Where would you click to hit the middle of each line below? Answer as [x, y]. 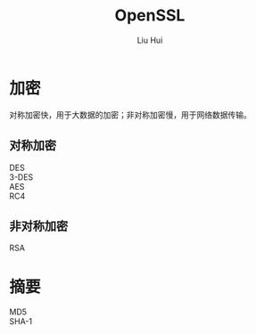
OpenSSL [150, 16]
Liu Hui [150, 40]
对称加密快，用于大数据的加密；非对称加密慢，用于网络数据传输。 [130, 114]
